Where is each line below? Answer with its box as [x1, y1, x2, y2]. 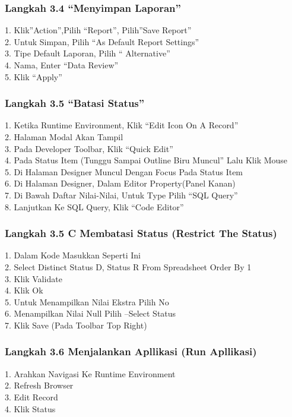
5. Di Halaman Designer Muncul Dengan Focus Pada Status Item [5, 165, 243, 178]
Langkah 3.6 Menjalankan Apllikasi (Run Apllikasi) [5, 344, 257, 359]
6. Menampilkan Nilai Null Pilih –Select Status [5, 307, 176, 320]
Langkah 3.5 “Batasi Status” [5, 96, 145, 110]
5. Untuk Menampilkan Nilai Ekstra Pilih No [5, 295, 169, 308]
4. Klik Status [5, 402, 56, 415]
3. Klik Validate [5, 272, 62, 285]
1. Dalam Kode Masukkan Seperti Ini [5, 249, 141, 261]
